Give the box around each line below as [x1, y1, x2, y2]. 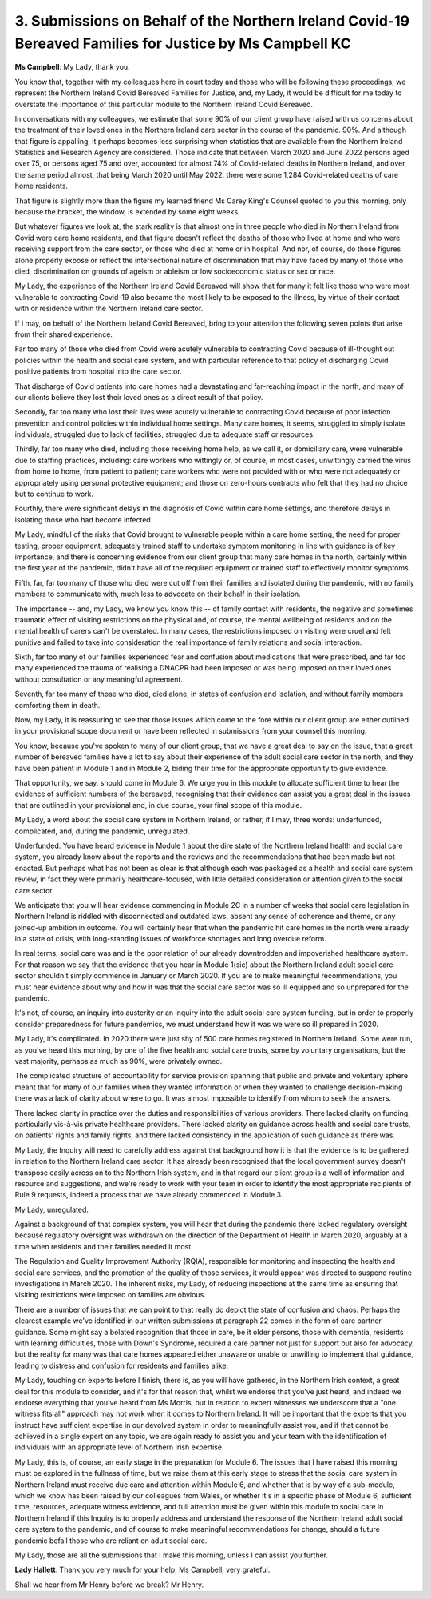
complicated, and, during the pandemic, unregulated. [14, 826, 190, 836]
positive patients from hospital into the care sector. [14, 366, 183, 376]
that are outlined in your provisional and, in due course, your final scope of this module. [14, 800, 302, 809]
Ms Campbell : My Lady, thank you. [14, 62, 131, 72]
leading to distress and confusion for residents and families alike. [14, 1361, 229, 1370]
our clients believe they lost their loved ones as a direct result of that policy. [14, 392, 263, 402]
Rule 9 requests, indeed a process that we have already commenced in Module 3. [14, 1190, 283, 1200]
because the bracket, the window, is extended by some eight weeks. [14, 207, 240, 217]
